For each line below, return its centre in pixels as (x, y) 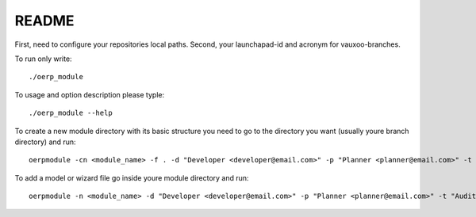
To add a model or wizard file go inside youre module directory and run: (132, 177)
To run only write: (43, 59)
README (44, 21)
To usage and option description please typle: (90, 94)
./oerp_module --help (71, 113)
